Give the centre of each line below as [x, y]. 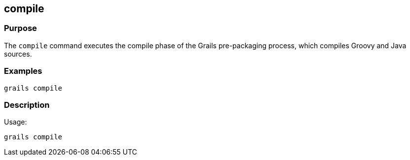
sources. [18, 54]
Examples [23, 71]
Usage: [16, 122]
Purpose [20, 28]
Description [27, 105]
